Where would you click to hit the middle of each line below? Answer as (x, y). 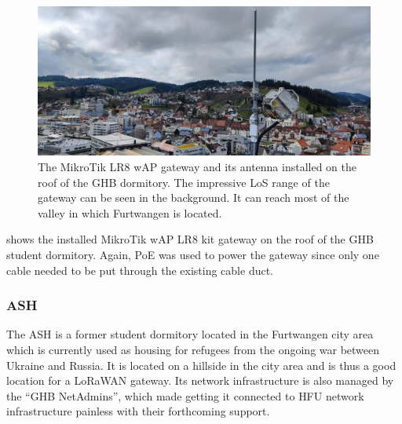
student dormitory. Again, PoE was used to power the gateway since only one (193, 255)
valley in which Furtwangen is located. (130, 212)
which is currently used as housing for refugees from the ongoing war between (193, 350)
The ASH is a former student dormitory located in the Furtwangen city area (190, 334)
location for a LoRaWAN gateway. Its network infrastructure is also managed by (200, 380)
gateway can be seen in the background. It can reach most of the (194, 197)
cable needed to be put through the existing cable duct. (140, 270)
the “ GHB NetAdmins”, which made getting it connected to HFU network (185, 395)
